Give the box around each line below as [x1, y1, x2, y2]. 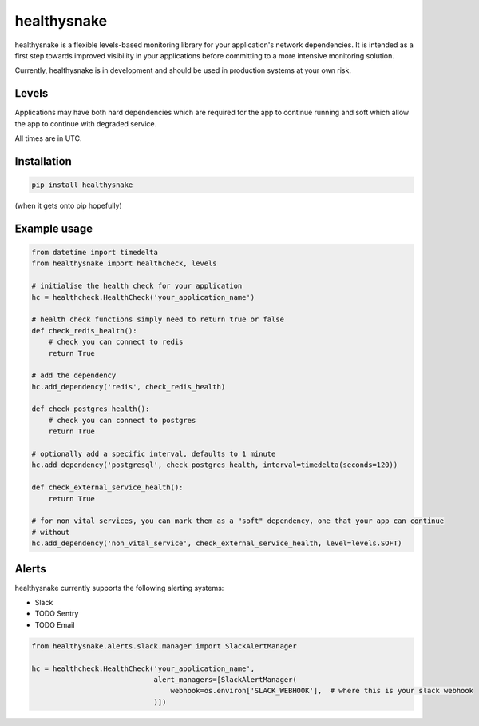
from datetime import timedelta [31, 248, 159, 257]
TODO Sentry [34, 608, 79, 619]
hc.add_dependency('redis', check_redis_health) [31, 382, 226, 391]
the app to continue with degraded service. [14, 118, 157, 128]
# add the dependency [31, 371, 117, 380]
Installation [14, 154, 72, 168]
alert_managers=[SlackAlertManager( [153, 675, 297, 684]
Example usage [14, 221, 93, 235]
